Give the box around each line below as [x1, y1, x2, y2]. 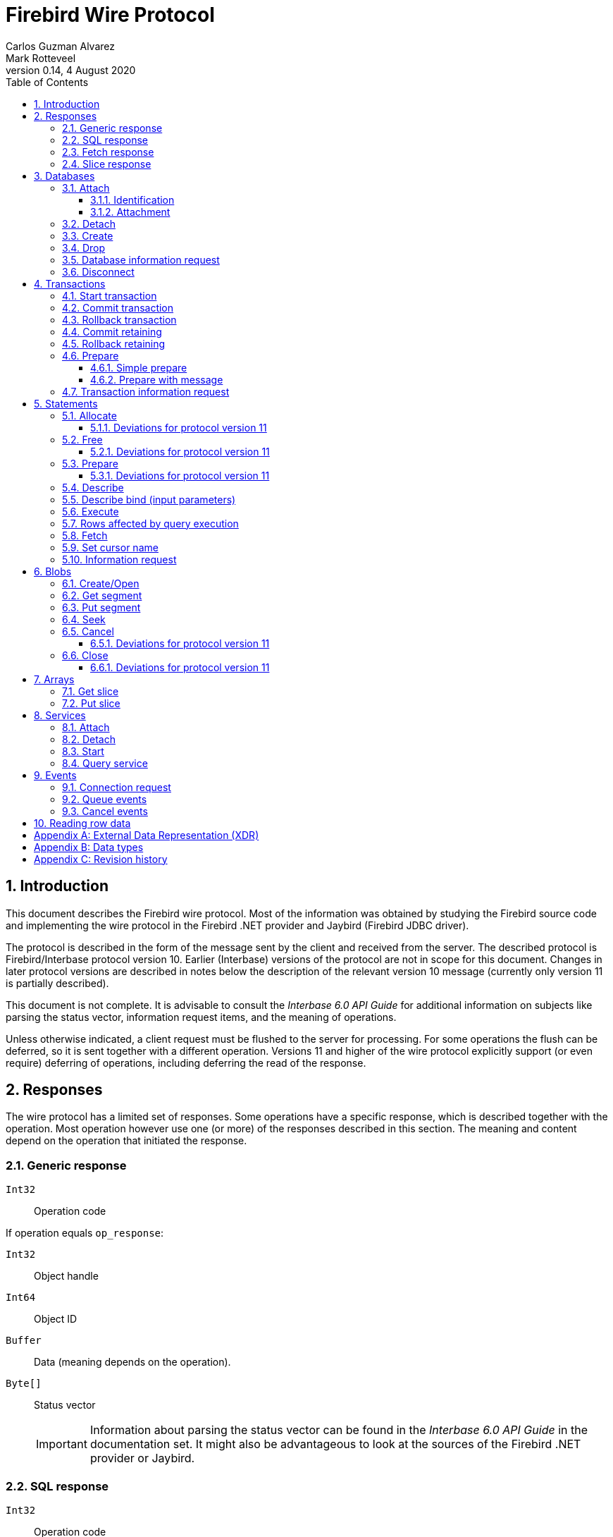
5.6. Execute [62, 505, 119, 518]
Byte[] [6, 1378, 42, 1390]
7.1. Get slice [62, 685, 119, 697]
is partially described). [6, 976, 109, 989]
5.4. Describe [62, 481, 124, 494]
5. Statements [34, 397, 98, 410]
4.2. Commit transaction [62, 301, 174, 314]
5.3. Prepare [62, 457, 118, 470]
